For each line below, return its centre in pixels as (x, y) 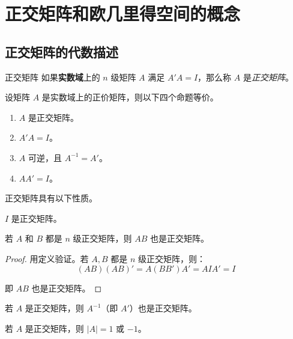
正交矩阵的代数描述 (62, 51)
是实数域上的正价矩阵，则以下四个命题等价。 (130, 97)
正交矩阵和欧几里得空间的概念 (123, 14)
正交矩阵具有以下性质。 (51, 198)
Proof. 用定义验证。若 (47, 258)
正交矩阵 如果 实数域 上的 (53, 77)
